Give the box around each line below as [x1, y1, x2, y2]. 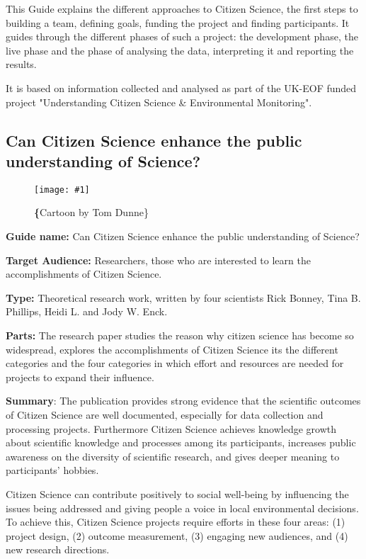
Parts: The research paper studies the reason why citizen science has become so [6, 327, 354, 342]
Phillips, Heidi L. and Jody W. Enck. [6, 304, 168, 319]
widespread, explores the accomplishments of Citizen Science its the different [6, 341, 338, 356]
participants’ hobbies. [6, 463, 99, 478]
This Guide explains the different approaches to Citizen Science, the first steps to [6, 1, 358, 16]
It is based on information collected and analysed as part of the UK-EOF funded [6, 80, 357, 95]
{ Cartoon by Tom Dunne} [34, 205, 149, 220]
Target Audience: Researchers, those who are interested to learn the [6, 252, 311, 267]
